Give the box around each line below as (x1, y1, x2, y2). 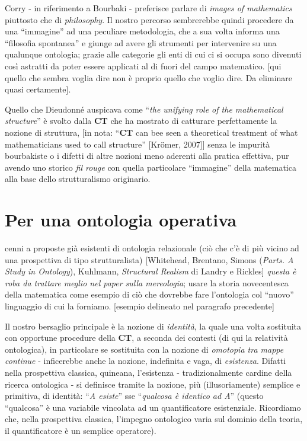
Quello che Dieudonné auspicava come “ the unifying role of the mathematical (5, 103, 283, 115)
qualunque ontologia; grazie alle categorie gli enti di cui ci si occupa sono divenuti (5, 48, 302, 60)
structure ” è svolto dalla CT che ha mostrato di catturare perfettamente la (5, 114, 277, 127)
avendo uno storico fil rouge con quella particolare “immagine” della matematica (5, 161, 296, 173)
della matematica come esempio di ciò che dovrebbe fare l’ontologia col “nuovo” (5, 288, 294, 301)
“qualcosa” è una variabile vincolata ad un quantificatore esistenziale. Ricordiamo (5, 401, 301, 413)
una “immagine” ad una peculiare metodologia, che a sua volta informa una (5, 25, 280, 37)
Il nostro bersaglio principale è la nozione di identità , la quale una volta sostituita (5, 319, 302, 332)
